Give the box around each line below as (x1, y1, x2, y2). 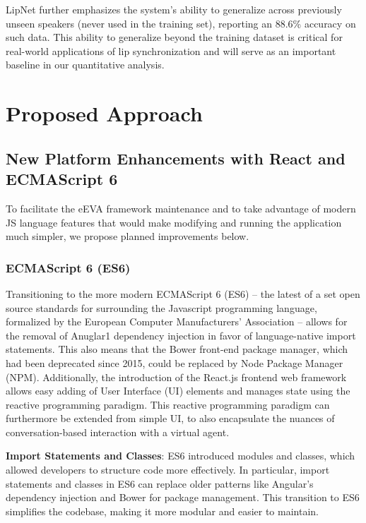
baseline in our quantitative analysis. (6, 57, 165, 72)
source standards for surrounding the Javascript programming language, (6, 300, 317, 315)
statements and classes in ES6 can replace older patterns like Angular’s (6, 476, 314, 491)
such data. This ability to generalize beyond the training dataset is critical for (6, 30, 343, 44)
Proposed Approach (6, 99, 203, 128)
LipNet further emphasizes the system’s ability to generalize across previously (6, 2, 342, 16)
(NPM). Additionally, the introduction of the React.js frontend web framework (6, 369, 347, 384)
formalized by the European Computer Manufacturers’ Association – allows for (6, 314, 348, 329)
